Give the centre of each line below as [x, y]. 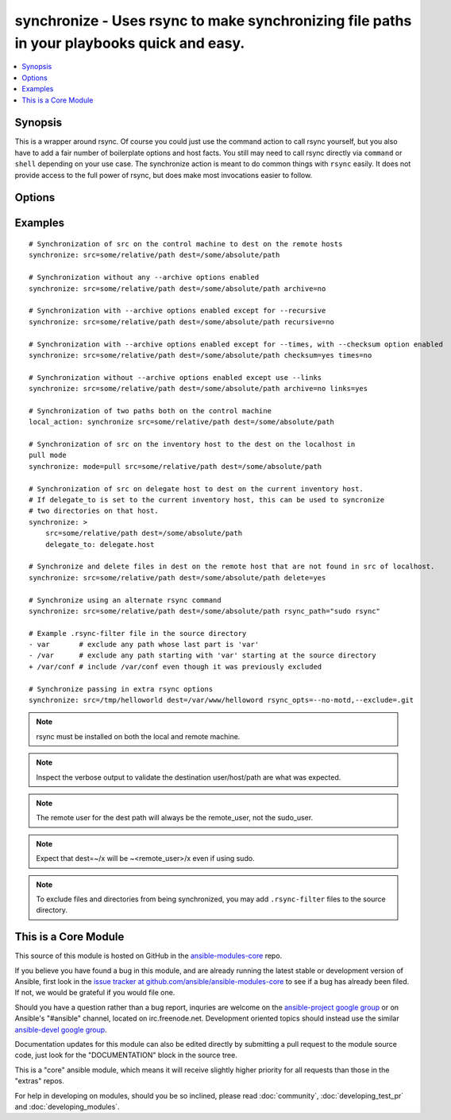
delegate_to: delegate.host [100, 544]
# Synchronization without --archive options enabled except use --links [175, 377]
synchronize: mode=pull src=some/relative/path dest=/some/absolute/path [175, 466]
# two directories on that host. [94, 511]
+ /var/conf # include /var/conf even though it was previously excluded [175, 667]
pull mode [48, 455]
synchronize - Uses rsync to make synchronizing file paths [213, 21]
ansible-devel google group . [61, 1029]
